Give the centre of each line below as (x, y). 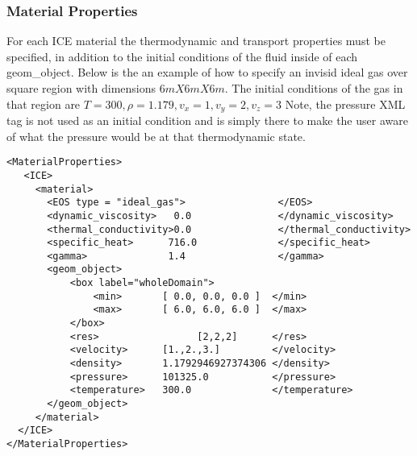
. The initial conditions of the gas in (314, 88)
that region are (44, 104)
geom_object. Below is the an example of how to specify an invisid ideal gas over (207, 72)
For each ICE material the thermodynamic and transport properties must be (196, 41)
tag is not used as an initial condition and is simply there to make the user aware (207, 120)
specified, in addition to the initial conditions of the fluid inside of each (182, 56)
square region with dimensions (81, 88)
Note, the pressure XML (345, 104)
